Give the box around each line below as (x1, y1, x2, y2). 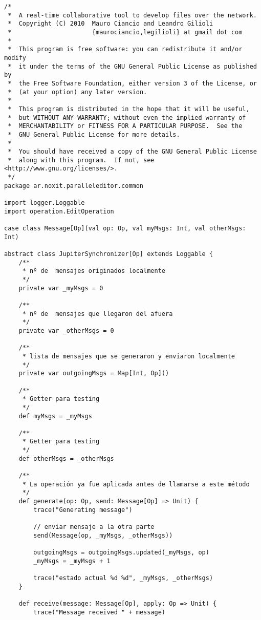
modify (4, 54, 26, 61)
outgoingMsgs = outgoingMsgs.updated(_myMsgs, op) (33, 549, 209, 556)
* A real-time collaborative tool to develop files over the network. (8, 11, 257, 19)
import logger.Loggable (4, 199, 85, 207)
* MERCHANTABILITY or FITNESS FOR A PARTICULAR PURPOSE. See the (8, 122, 243, 130)
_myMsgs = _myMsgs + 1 (33, 557, 111, 565)
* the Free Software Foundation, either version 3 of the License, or (8, 79, 257, 87)
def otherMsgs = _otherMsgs (18, 455, 114, 462)
